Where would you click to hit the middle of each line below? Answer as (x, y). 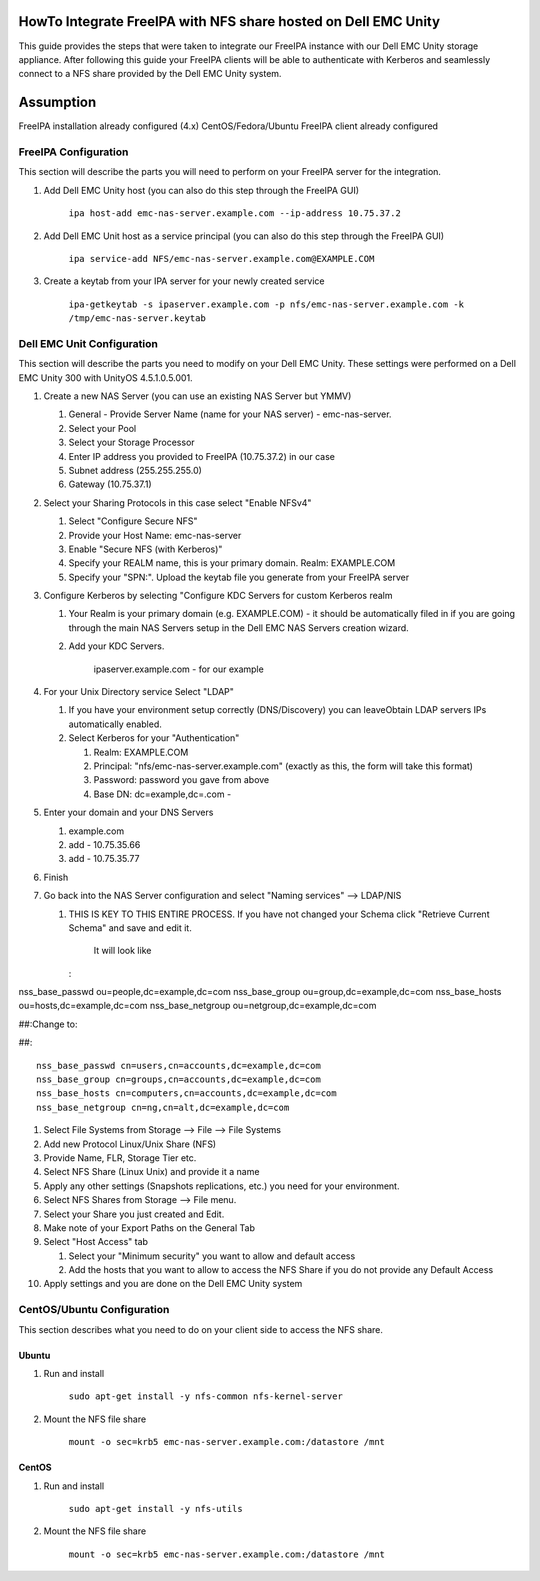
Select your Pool (102, 428)
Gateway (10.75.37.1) (110, 484)
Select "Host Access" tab (96, 1242)
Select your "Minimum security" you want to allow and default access (212, 1256)
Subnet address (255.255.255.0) (135, 470)
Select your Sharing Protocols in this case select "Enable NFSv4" (177, 502)
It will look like (122, 951)
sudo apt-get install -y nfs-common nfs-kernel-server (206, 1396)
